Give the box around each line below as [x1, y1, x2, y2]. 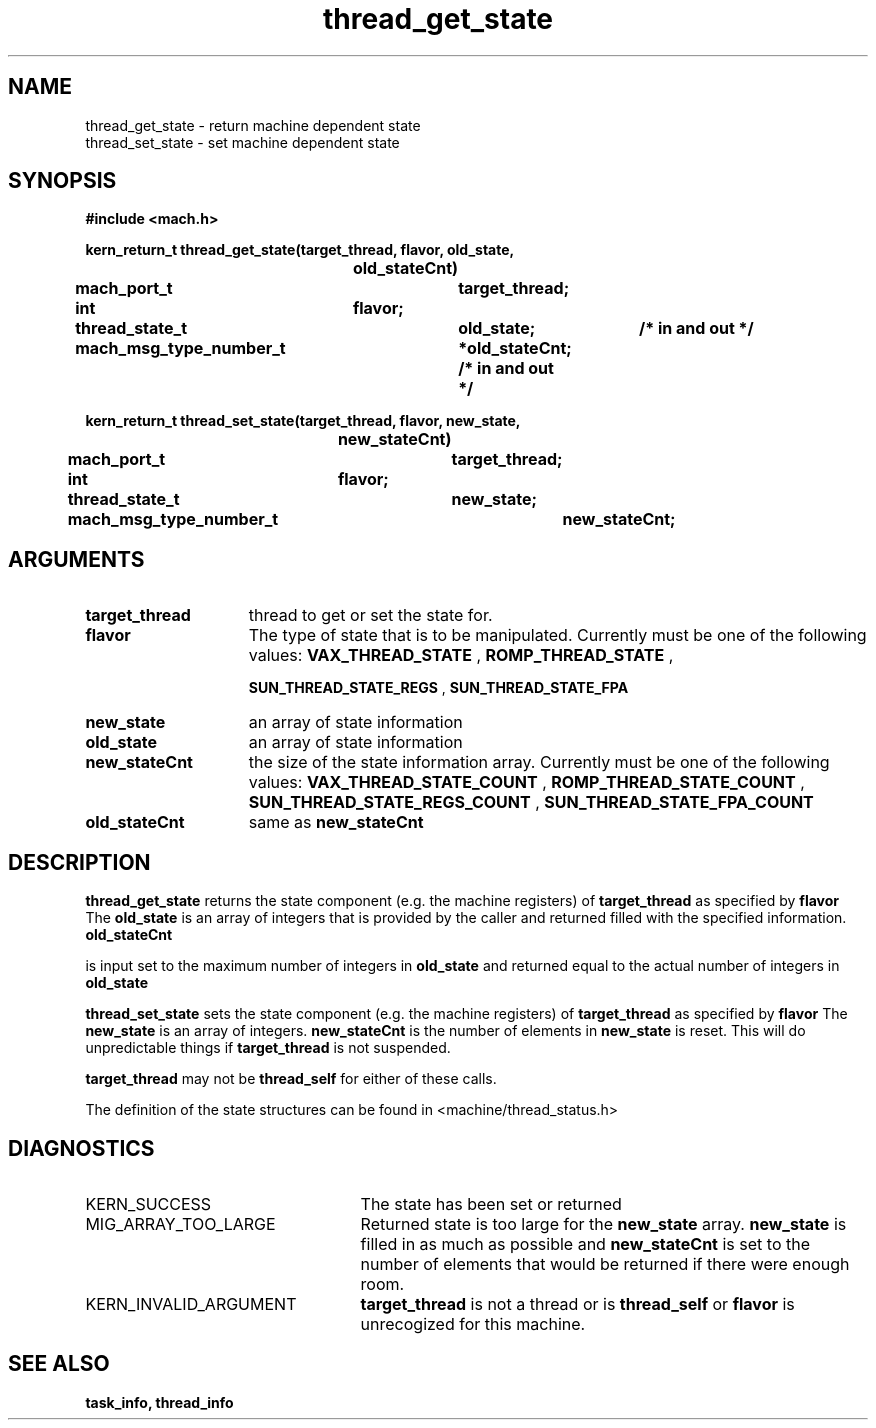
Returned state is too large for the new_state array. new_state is [360, 1213, 847, 1234]
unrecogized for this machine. [360, 1313, 586, 1334]
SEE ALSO [8, 1351, 110, 1377]
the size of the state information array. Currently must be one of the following [248, 752, 830, 773]
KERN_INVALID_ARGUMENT [85, 1293, 297, 1314]
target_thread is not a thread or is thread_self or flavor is [360, 1293, 795, 1314]
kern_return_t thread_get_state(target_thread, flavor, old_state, [85, 241, 515, 259]
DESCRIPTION [8, 849, 151, 875]
